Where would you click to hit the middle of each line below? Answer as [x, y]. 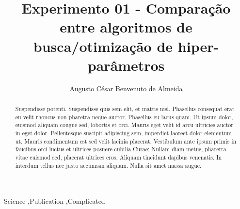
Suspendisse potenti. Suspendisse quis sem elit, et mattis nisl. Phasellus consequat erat [125, 109]
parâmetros [126, 65]
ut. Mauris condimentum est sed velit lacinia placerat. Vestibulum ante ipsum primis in [126, 141]
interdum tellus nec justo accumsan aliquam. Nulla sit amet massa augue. [108, 165]
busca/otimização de [103, 46]
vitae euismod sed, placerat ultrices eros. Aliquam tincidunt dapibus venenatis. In [119, 157]
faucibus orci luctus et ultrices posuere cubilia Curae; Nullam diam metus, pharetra [121, 149]
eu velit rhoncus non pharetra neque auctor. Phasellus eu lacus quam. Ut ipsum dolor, [124, 117]
